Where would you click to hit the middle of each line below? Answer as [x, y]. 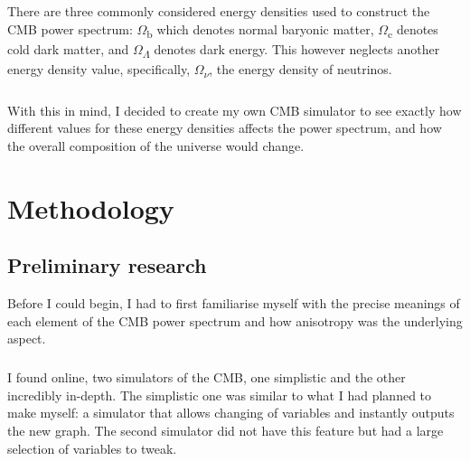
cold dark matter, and [68, 49]
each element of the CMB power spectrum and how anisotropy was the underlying [235, 320]
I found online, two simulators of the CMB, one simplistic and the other [207, 377]
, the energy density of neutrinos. [301, 69]
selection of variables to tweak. [92, 448]
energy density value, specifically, [99, 69]
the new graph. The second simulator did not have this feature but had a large [226, 431]
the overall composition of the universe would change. [156, 145]
